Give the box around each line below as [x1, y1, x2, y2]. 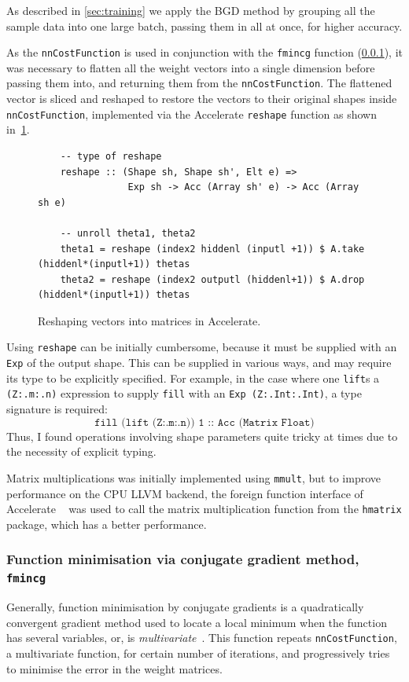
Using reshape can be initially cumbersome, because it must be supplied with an [6, 339, 397, 355]
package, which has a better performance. [6, 515, 207, 532]
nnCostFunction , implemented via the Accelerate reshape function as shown [6, 105, 377, 122]
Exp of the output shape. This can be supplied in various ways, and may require [6, 354, 392, 371]
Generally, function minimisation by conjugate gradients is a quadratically [6, 599, 364, 615]
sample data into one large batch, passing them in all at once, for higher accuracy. [6, 17, 403, 34]
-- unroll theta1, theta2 [60, 227, 196, 239]
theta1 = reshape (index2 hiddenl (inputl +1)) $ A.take [60, 243, 365, 255]
